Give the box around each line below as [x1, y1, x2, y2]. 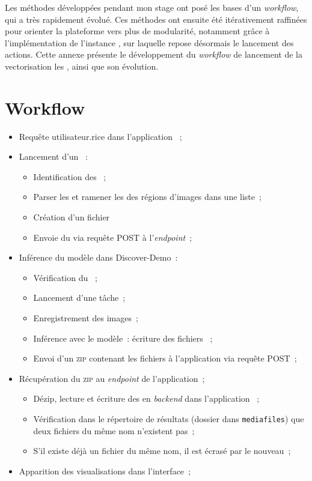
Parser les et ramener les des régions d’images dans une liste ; [33, 190, 262, 203]
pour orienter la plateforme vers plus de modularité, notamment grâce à [5, 25, 270, 37]
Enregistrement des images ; [33, 312, 138, 324]
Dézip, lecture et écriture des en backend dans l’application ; [33, 392, 260, 405]
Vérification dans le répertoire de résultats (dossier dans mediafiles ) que [33, 413, 304, 425]
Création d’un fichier [33, 211, 110, 223]
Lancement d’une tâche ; [33, 291, 126, 304]
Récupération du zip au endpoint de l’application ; [19, 372, 205, 384]
